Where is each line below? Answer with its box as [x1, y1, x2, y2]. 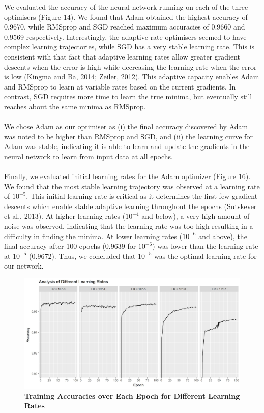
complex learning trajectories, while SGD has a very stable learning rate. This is [4, 41, 255, 52]
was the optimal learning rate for [154, 250, 257, 261]
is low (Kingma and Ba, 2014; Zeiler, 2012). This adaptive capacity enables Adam [4, 71, 259, 82]
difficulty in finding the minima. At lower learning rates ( [4, 230, 183, 241]
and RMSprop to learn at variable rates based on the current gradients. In [4, 81, 236, 92]
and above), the [198, 230, 247, 241]
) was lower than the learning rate [152, 241, 258, 251]
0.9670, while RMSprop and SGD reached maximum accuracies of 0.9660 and [4, 21, 245, 32]
